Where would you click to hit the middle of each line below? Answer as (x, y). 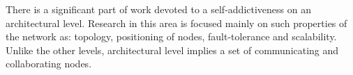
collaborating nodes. (49, 64)
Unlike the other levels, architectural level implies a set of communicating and (172, 50)
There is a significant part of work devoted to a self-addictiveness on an (158, 9)
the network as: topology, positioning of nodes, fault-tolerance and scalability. (171, 36)
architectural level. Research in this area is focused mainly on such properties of (176, 23)
